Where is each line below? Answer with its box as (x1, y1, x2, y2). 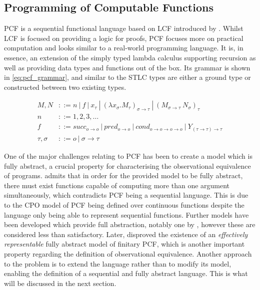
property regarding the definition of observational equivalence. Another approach (4, 248, 252, 259)
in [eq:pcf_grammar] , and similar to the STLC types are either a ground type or (4, 72, 251, 82)
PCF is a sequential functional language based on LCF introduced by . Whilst (4, 23, 243, 33)
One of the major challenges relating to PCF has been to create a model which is (4, 151, 252, 161)
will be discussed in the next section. (4, 278, 116, 288)
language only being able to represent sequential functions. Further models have (4, 209, 249, 220)
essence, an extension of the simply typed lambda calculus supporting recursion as (4, 52, 256, 62)
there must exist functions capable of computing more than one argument (4, 180, 230, 190)
